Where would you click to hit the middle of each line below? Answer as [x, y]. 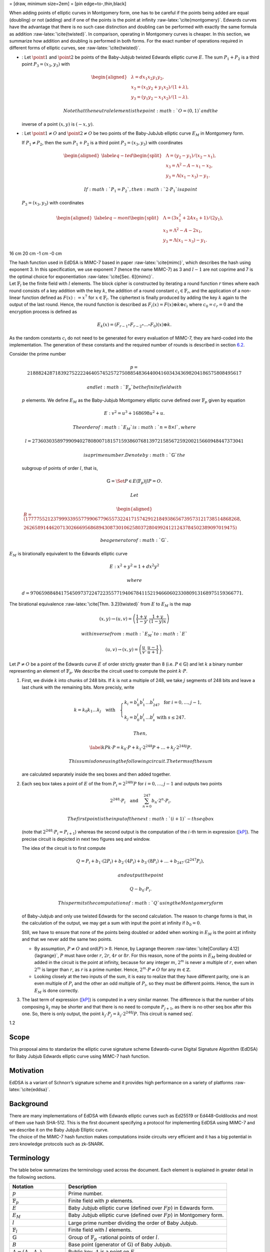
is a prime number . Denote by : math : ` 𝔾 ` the [134, 455]
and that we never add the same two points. [67, 940]
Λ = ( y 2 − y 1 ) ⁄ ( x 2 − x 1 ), [191, 156]
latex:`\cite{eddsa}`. [29, 1090]
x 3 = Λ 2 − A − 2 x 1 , [182, 230]
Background [29, 1104]
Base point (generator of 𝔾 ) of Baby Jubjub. [120, 1244]
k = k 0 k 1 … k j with [94, 710]
